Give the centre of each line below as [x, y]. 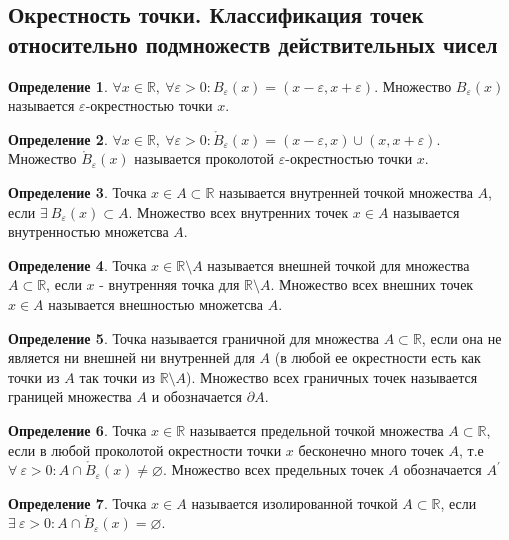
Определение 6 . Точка [77, 429]
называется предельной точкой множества [316, 429]
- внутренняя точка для [169, 284]
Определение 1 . [58, 85]
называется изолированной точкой [294, 502]
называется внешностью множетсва [155, 303]
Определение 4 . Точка [77, 264]
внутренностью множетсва [88, 231]
